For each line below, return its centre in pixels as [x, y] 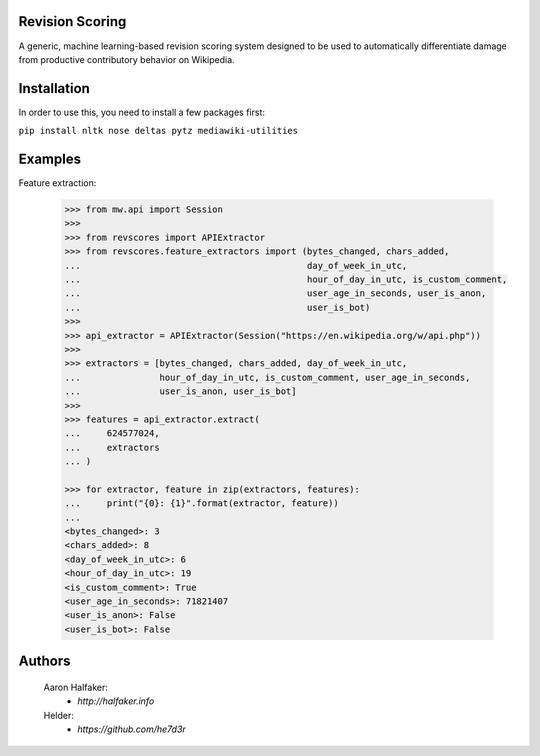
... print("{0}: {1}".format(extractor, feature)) [201, 503]
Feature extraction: [57, 183]
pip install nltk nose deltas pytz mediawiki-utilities [158, 131]
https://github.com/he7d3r [132, 729]
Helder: [58, 715]
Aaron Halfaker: [76, 687]
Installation [54, 88]
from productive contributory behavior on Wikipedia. [126, 59]
